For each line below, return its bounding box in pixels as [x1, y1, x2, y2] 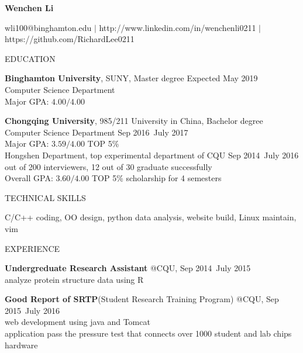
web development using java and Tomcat [5, 316, 150, 328]
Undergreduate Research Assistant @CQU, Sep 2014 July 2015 [5, 262, 251, 274]
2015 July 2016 [5, 304, 60, 316]
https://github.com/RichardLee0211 [5, 33, 135, 45]
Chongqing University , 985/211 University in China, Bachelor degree [5, 115, 263, 127]
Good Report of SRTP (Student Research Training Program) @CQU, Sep [5, 293, 279, 305]
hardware [5, 338, 38, 351]
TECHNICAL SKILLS [5, 191, 86, 203]
